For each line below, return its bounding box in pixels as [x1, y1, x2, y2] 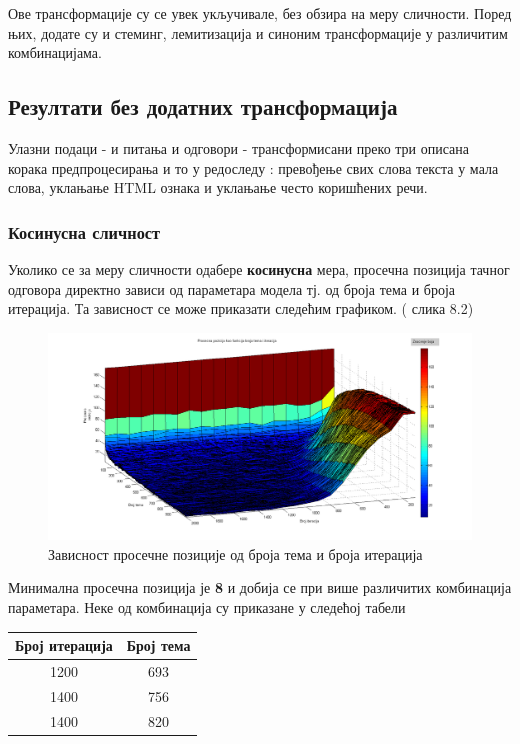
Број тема [126, 635, 191, 656]
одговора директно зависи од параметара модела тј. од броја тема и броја [8, 278, 456, 299]
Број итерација [15, 635, 113, 656]
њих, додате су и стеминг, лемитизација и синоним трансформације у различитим [8, 22, 508, 43]
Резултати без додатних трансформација [8, 91, 398, 122]
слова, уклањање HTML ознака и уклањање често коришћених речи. [8, 177, 428, 198]
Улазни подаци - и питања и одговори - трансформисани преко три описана [8, 137, 470, 158]
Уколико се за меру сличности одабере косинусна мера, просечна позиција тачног [8, 258, 510, 279]
